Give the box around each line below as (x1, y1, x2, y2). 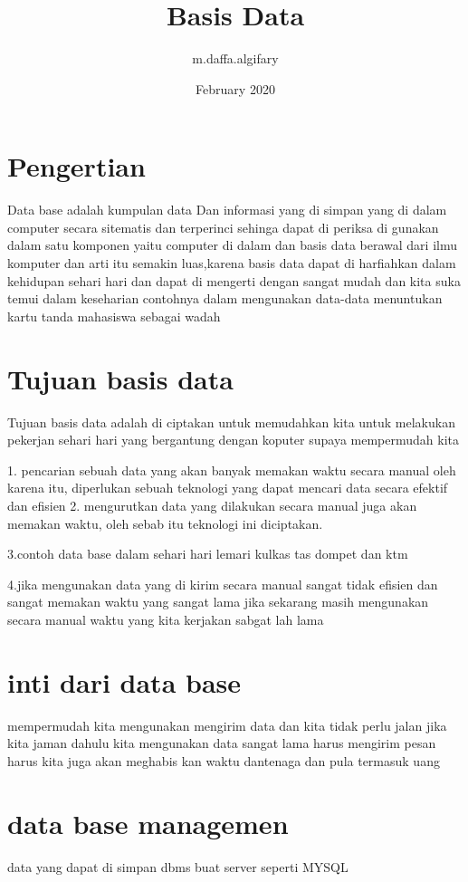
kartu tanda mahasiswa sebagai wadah (7, 306, 221, 325)
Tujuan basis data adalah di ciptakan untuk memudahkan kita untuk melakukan (7, 412, 455, 431)
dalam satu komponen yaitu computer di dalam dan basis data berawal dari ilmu (7, 235, 457, 254)
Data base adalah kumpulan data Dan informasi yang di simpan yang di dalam (7, 200, 447, 219)
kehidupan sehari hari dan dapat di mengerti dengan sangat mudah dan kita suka (7, 271, 461, 290)
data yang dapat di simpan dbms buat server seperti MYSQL (7, 857, 349, 876)
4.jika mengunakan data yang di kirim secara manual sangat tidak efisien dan (7, 574, 438, 593)
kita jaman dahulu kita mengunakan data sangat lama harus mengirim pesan (7, 733, 436, 753)
